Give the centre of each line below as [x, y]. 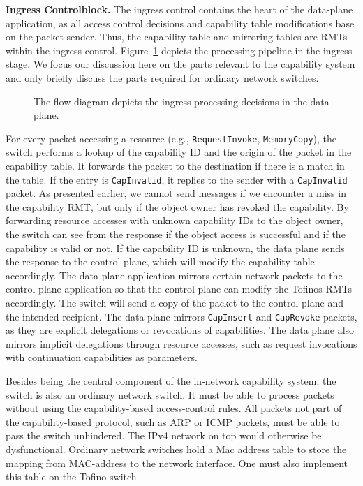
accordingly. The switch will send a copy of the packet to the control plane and [175, 302]
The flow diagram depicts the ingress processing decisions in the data [181, 101]
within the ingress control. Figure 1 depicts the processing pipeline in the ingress [179, 50]
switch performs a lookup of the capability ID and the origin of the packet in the [179, 152]
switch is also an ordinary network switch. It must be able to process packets [170, 394]
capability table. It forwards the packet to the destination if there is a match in [175, 165]
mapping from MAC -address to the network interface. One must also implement [177, 463]
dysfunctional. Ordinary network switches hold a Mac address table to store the [176, 449]
